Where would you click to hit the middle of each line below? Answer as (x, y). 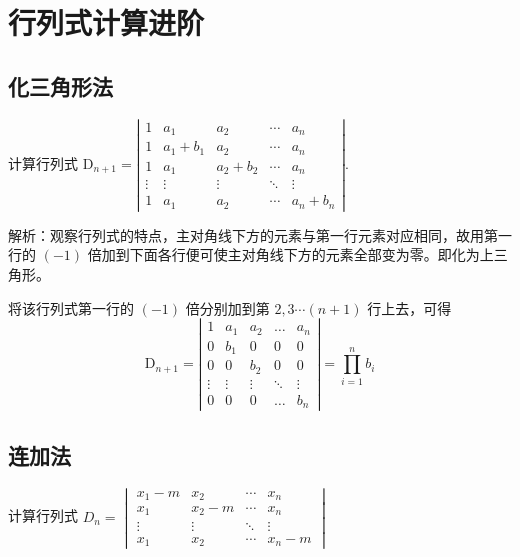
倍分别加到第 (227, 307)
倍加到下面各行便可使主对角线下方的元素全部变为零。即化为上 (290, 254)
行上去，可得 (409, 307)
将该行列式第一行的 (71, 307)
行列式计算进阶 (106, 22)
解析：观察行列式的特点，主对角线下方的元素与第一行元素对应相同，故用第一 (260, 234)
